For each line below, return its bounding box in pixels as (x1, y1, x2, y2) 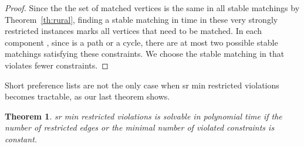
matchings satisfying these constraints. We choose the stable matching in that (5, 47, 285, 60)
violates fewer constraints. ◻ (5, 59, 109, 71)
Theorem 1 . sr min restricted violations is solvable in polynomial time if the (5, 110, 282, 122)
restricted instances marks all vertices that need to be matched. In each (5, 25, 262, 37)
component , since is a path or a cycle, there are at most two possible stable (5, 36, 278, 48)
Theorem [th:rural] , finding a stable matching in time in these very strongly (5, 13, 278, 25)
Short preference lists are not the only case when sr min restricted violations (5, 78, 279, 91)
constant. (5, 132, 38, 145)
